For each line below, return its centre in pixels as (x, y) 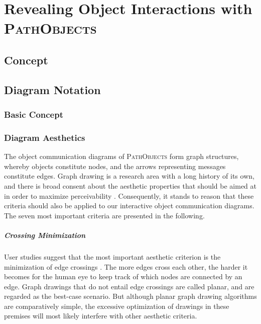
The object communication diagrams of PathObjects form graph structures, (121, 156)
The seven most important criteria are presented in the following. (104, 215)
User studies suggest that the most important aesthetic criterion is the (112, 256)
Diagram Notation (52, 89)
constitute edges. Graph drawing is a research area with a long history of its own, (129, 176)
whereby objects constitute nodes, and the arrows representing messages (115, 166)
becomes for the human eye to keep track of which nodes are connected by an (123, 276)
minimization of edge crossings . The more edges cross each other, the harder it (126, 266)
